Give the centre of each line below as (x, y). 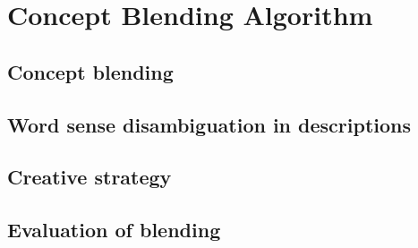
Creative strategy (90, 177)
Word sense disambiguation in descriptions (209, 124)
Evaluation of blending (114, 230)
